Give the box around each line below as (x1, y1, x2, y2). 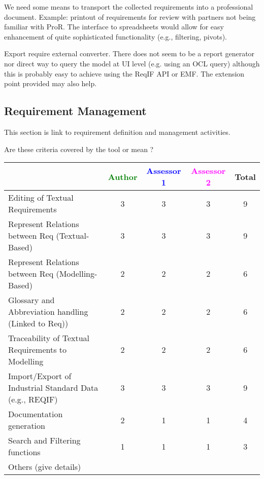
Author (108, 170, 138, 182)
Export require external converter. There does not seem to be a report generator (4, 48, 255, 59)
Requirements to (8, 344, 67, 356)
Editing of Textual (8, 192, 74, 204)
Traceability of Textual (8, 332, 90, 344)
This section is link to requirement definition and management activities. (4, 126, 230, 137)
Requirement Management (4, 103, 147, 119)
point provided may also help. (4, 78, 97, 89)
